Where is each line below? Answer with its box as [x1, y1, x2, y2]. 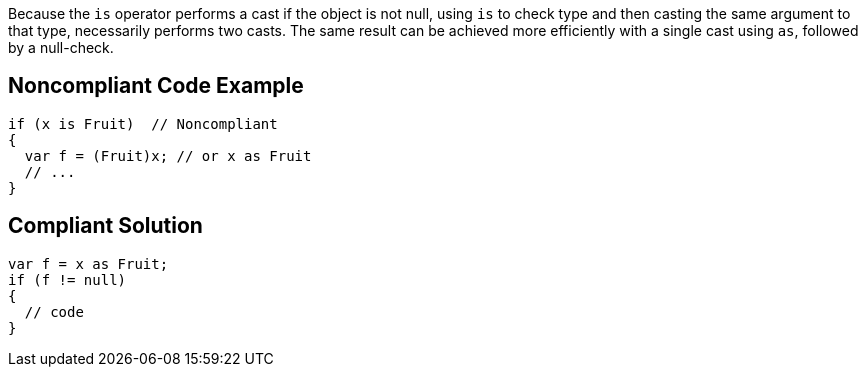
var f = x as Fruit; [8, 255, 169, 272]
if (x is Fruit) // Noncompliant [8, 115, 278, 132]
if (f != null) [8, 271, 127, 288]
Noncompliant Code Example [8, 73, 304, 99]
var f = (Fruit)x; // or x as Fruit [24, 147, 312, 164]
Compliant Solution [8, 213, 203, 239]
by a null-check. [8, 39, 114, 56]
